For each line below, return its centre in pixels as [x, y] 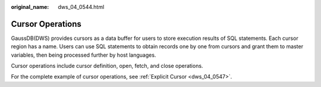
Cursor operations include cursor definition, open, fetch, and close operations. [107, 66]
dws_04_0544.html [81, 7]
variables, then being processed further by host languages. [84, 55]
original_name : [30, 7]
